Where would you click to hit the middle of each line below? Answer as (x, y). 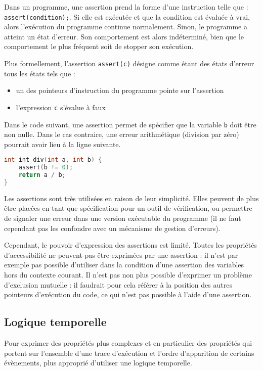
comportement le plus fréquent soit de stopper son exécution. (99, 46)
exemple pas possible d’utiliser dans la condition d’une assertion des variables (124, 265)
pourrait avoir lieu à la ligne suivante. (62, 144)
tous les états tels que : (40, 73)
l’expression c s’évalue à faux (61, 107)
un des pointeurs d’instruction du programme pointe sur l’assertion (120, 90)
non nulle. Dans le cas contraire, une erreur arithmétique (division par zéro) (122, 134)
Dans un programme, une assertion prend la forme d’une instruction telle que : (126, 7)
